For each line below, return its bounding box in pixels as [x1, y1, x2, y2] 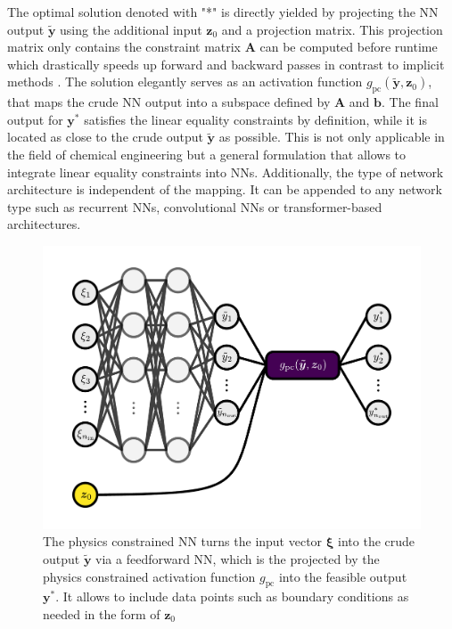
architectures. [7, 215, 81, 233]
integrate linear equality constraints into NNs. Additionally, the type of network [7, 162, 444, 181]
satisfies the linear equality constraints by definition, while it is [84, 110, 427, 128]
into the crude [338, 532, 415, 551]
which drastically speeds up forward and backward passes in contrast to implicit [7, 54, 445, 73]
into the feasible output [278, 567, 407, 585]
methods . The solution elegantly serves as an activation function [7, 72, 363, 91]
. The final [382, 93, 439, 111]
